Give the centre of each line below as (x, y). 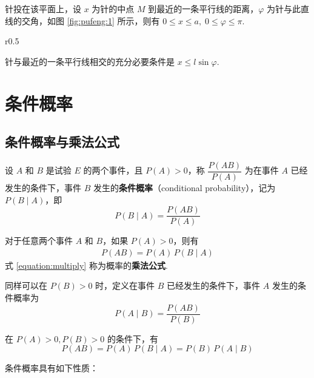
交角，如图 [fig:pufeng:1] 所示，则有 (91, 20)
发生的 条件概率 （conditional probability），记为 (184, 188)
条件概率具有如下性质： (52, 368)
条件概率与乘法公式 (62, 142)
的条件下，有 (132, 338)
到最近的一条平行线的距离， (203, 8)
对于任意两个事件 (39, 241)
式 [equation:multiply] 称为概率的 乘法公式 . (86, 265)
